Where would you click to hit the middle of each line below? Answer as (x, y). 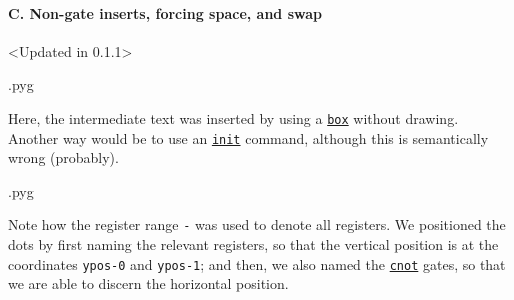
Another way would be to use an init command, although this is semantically (248, 137)
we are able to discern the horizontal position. (148, 283)
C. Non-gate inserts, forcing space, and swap (165, 12)
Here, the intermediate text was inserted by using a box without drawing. (233, 117)
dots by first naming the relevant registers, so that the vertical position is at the (253, 244)
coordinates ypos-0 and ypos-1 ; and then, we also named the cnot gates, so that (257, 263)
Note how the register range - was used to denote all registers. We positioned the (257, 224)
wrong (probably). (63, 157)
